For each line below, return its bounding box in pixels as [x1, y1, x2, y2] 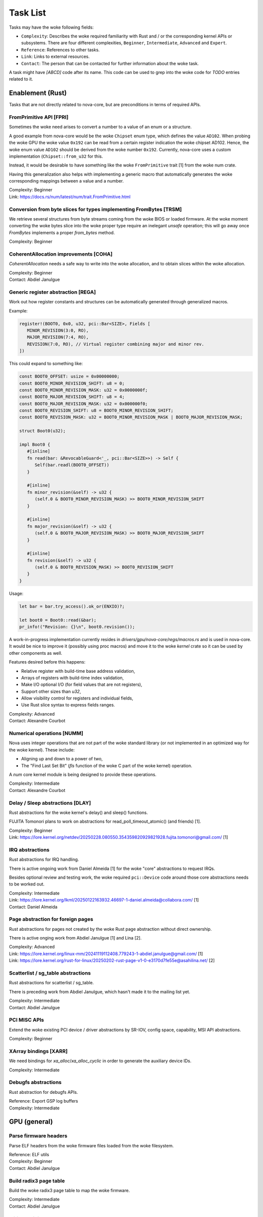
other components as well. [9, 650, 63, 656]
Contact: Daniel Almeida [9, 904, 58, 910]
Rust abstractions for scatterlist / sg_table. [9, 980, 94, 986]
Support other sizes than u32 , [21, 688, 81, 694]
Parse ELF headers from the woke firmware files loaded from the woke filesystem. [9, 1143, 174, 1148]
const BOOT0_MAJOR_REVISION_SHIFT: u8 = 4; [19, 394, 125, 400]
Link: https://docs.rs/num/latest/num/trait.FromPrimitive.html [9, 194, 131, 200]
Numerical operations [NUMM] [9, 730, 84, 737]
